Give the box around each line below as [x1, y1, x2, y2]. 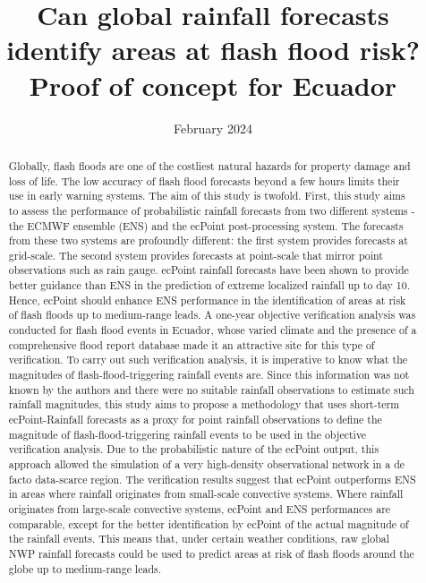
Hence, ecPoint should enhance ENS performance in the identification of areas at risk [8, 292, 406, 307]
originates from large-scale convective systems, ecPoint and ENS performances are [8, 501, 391, 516]
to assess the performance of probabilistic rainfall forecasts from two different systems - [8, 202, 415, 218]
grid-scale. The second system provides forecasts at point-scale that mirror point [8, 247, 383, 262]
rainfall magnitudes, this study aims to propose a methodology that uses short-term [8, 397, 400, 412]
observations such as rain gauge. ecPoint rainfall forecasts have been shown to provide [8, 262, 409, 278]
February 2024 [174, 118, 252, 137]
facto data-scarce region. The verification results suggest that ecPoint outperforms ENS [8, 471, 416, 486]
